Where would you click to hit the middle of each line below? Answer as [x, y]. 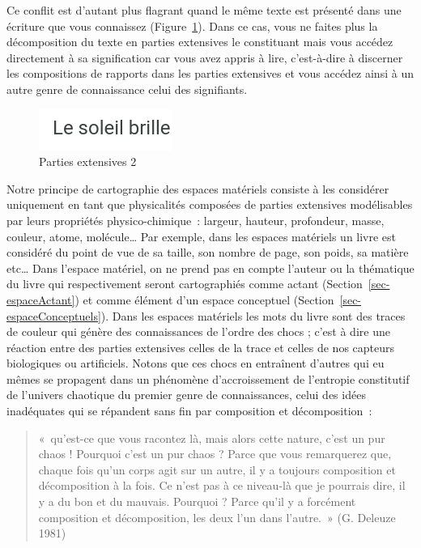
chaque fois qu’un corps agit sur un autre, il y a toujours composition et [217, 469]
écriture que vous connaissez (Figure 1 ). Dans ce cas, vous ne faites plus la [192, 25]
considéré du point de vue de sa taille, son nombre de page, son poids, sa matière [208, 252]
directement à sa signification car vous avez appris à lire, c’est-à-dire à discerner [205, 57]
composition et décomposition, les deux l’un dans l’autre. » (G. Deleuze [217, 517]
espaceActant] [41, 299]
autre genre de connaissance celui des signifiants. [127, 89]
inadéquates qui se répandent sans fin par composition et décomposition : [189, 411]
